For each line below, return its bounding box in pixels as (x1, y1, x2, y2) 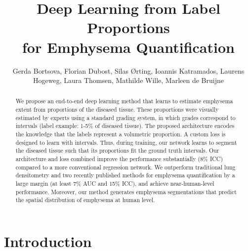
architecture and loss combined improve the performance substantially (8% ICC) (15, 155, 223, 163)
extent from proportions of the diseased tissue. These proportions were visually (15, 105, 219, 114)
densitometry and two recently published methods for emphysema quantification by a (15, 171, 235, 179)
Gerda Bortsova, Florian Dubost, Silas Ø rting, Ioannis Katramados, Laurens (12, 65, 245, 76)
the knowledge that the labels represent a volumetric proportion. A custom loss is (15, 130, 226, 138)
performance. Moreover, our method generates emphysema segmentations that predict (15, 187, 237, 196)
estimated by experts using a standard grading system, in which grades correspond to (15, 113, 236, 122)
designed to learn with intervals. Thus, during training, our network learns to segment (15, 138, 237, 146)
